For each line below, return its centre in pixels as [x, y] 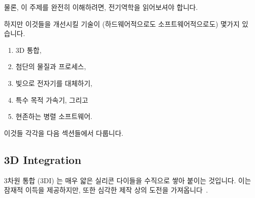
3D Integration [43, 159]
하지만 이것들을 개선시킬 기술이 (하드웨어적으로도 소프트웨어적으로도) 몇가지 [122, 23]
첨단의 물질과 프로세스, [51, 66]
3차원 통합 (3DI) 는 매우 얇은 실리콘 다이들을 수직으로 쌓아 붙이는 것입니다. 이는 [127, 180]
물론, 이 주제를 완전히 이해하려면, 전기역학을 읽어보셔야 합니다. [101, 7]
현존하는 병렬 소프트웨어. [54, 116]
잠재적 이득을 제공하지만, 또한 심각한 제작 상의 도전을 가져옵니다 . [106, 190]
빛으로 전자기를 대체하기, [54, 83]
